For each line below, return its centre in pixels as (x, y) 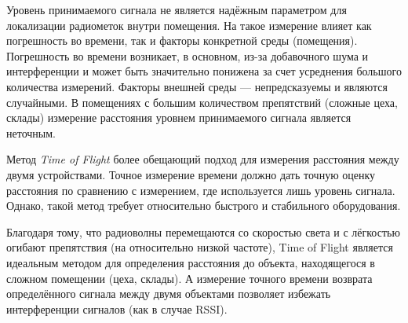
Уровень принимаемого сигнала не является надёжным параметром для (177, 9)
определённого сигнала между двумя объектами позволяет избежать (169, 294)
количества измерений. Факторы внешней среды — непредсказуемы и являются (197, 86)
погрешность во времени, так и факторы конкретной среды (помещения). (182, 40)
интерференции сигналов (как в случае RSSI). (117, 308)
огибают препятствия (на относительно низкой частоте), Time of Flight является (200, 247)
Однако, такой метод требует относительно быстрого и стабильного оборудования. (204, 206)
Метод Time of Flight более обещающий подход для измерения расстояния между (203, 159)
